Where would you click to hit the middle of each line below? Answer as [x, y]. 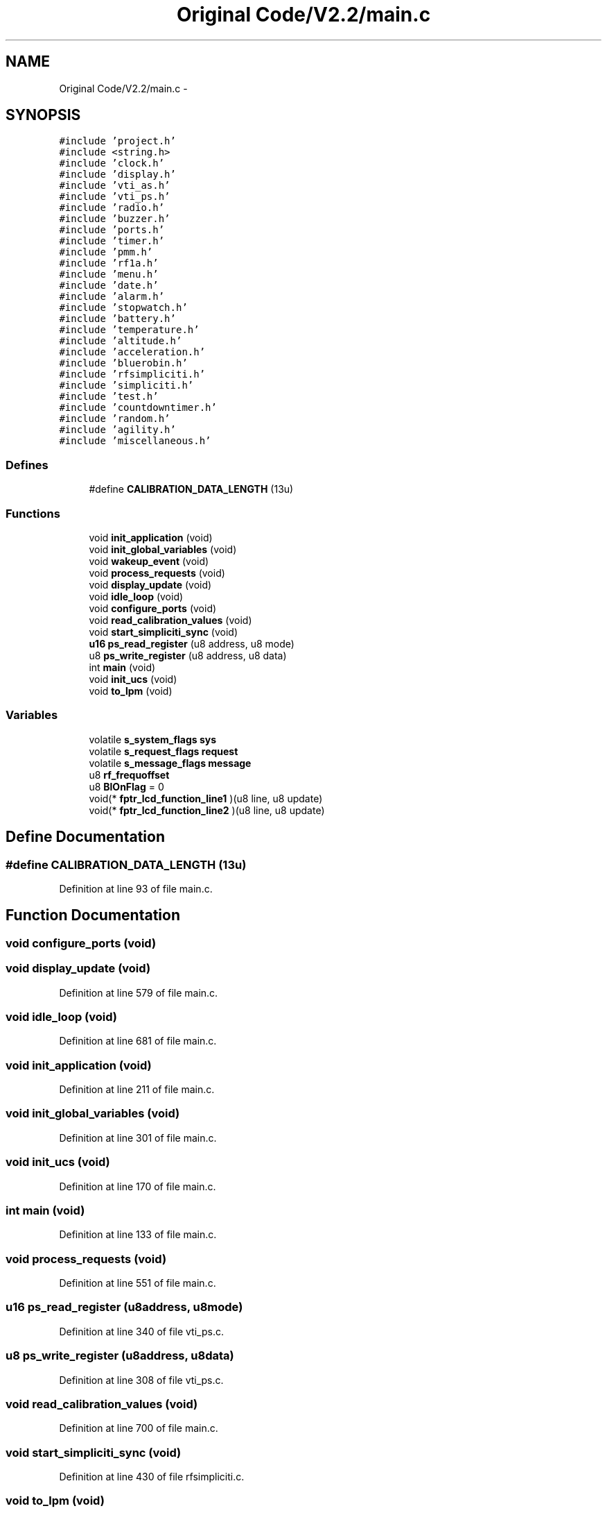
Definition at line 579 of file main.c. [139, 992]
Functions [33, 513]
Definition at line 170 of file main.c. [138, 1186]
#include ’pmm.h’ [106, 252]
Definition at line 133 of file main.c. [138, 1235]
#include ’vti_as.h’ [115, 186]
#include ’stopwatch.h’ [123, 308]
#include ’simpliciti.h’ [126, 386]
